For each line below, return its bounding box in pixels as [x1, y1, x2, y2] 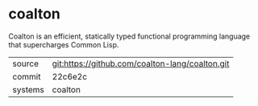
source [12, 58, 39, 69]
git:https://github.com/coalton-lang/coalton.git [52, 58, 230, 69]
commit [12, 71, 41, 82]
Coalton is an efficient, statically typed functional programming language [8, 31, 251, 41]
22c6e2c [52, 71, 87, 82]
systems [12, 84, 44, 95]
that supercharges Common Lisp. [8, 39, 119, 49]
